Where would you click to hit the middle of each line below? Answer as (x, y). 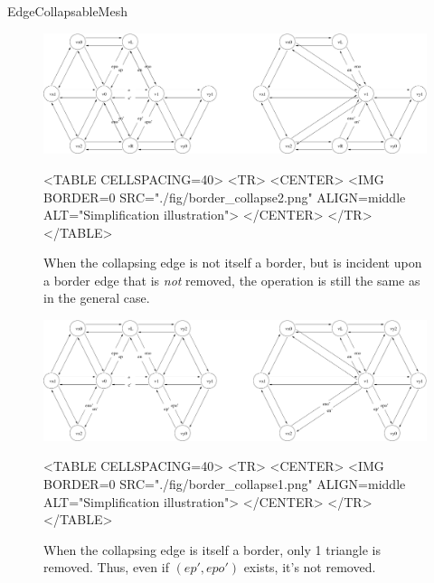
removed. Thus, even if (106, 567)
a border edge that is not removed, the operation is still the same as (232, 280)
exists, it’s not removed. (310, 567)
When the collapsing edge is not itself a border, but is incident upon (233, 263)
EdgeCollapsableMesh (67, 11)
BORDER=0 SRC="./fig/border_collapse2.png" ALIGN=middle (225, 197)
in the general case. (97, 298)
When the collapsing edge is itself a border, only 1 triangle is (212, 549)
